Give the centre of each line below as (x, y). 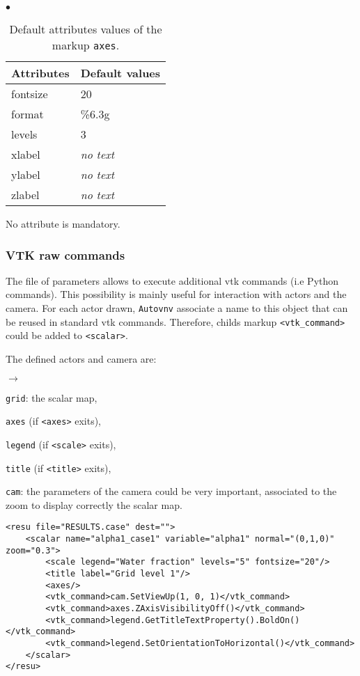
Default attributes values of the (86, 29)
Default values (120, 73)
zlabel (25, 195)
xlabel (26, 154)
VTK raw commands (65, 254)
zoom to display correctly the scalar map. (94, 504)
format (28, 114)
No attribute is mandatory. (63, 223)
